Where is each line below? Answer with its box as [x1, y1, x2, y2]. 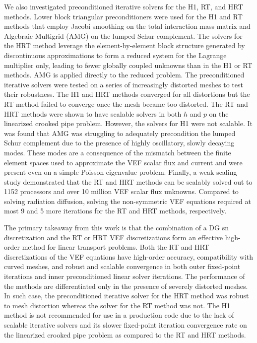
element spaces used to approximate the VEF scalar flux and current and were [4, 157, 243, 167]
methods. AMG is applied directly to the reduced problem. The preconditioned [4, 69, 245, 80]
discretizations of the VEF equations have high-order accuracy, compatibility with [4, 251, 254, 262]
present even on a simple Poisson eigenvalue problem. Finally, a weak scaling [4, 167, 237, 177]
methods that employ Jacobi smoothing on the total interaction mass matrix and [4, 21, 251, 31]
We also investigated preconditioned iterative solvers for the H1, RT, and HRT [4, 1, 243, 11]
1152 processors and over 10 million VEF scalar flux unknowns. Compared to [4, 186, 239, 197]
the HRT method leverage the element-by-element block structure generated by [4, 40, 245, 51]
